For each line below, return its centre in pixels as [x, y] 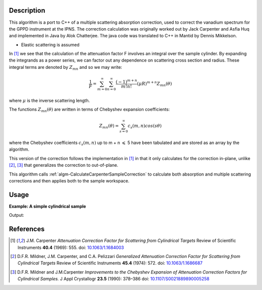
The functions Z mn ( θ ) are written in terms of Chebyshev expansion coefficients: [89, 110]
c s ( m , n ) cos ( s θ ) [145, 127]
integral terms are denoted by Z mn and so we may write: [65, 68]
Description [27, 10]
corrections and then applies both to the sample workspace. [69, 181]
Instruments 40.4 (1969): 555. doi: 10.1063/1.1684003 [71, 247]
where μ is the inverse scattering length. [49, 100]
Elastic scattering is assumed [50, 45]
